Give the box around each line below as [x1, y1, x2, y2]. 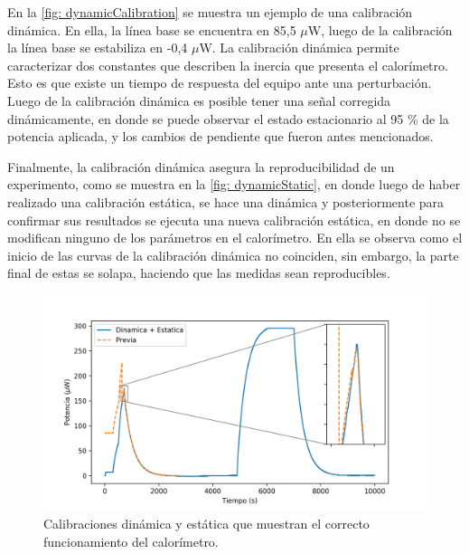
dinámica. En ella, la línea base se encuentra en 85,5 [7, 20, 296, 39]
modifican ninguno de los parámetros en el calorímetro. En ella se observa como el [7, 228, 463, 247]
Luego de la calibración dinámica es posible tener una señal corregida [7, 91, 391, 110]
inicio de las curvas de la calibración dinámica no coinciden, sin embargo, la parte [7, 245, 459, 264]
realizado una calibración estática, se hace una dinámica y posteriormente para [7, 192, 445, 211]
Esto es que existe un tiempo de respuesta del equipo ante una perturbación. [7, 73, 432, 92]
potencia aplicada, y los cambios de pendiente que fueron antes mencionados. [7, 127, 434, 146]
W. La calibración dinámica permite [199, 38, 399, 57]
